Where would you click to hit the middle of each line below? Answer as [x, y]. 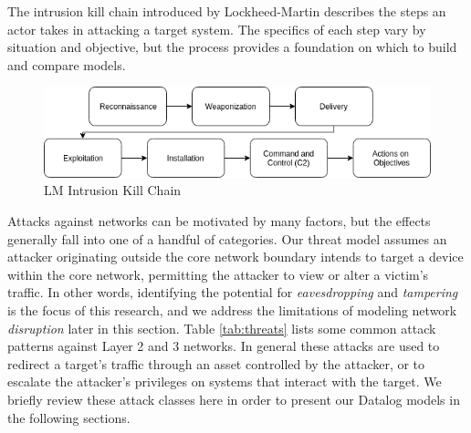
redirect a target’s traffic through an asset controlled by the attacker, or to [216, 363]
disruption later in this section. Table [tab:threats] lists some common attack [222, 328]
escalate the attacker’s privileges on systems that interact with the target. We [225, 381]
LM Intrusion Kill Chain [113, 190]
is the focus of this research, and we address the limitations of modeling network [232, 310]
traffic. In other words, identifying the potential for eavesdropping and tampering [233, 292]
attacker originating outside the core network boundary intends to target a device [235, 257]
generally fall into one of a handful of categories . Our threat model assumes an [227, 238]
